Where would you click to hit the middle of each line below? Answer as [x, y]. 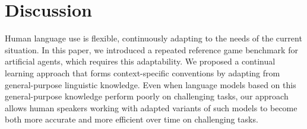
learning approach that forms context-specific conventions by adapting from [143, 72]
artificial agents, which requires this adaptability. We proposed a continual [140, 61]
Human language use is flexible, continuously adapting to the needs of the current [153, 38]
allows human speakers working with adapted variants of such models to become [151, 107]
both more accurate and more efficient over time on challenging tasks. [132, 119]
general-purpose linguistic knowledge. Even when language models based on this [151, 84]
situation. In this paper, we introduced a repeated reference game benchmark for [151, 49]
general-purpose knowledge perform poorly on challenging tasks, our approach [147, 96]
